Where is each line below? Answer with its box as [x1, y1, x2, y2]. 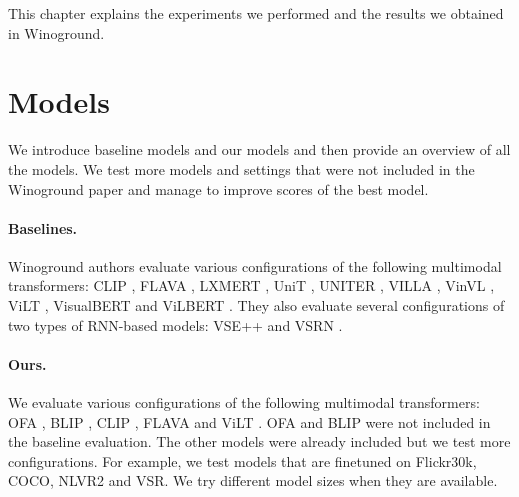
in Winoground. [8, 22, 105, 43]
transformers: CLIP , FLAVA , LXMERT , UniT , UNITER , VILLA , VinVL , [8, 275, 495, 296]
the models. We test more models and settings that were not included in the [8, 158, 475, 179]
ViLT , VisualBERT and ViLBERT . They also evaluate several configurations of [8, 295, 505, 316]
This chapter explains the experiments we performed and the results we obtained [8, 3, 504, 23]
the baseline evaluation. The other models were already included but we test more [8, 431, 511, 452]
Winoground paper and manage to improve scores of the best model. [8, 178, 429, 199]
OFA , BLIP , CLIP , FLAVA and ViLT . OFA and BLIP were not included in [8, 411, 491, 432]
